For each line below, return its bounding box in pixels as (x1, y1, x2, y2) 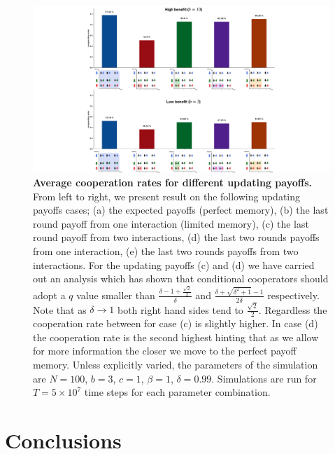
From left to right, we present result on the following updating (33, 188, 301, 203)
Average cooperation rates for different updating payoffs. (33, 175, 312, 190)
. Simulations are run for (211, 371, 317, 385)
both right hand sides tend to (117, 302, 243, 317)
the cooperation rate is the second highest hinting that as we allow (33, 329, 319, 344)
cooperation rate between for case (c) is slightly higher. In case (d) (33, 316, 318, 331)
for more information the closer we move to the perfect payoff (33, 343, 297, 358)
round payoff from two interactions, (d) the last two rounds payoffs (33, 230, 320, 245)
